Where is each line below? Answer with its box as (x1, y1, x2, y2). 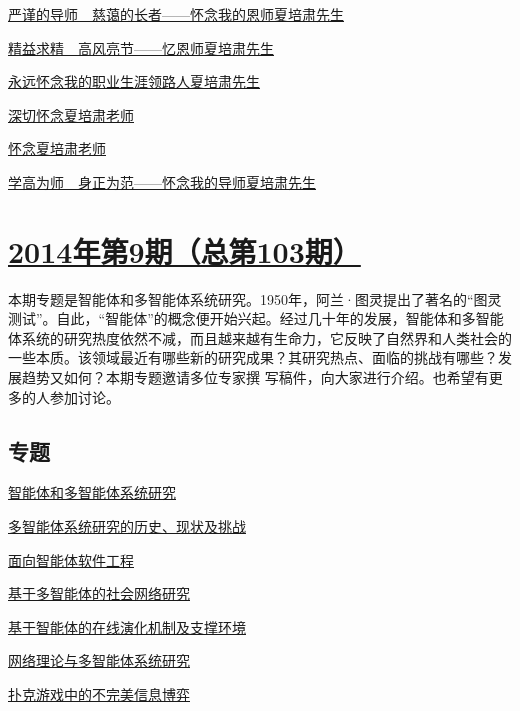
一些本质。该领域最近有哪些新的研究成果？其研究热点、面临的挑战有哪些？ (8, 347, 498, 368)
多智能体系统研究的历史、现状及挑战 (8, 516, 246, 537)
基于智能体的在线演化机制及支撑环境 (8, 616, 246, 637)
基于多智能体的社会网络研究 (8, 583, 190, 604)
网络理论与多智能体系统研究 (8, 650, 190, 671)
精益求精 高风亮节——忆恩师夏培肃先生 (8, 37, 274, 58)
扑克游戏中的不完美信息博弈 (8, 684, 190, 705)
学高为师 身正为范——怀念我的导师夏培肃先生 (8, 171, 316, 192)
